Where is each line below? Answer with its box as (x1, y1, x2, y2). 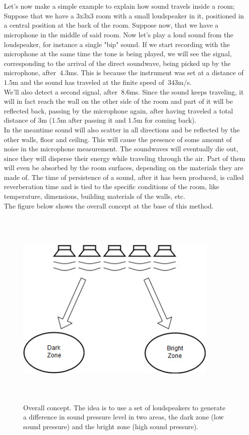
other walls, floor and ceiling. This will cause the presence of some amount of (4, 134, 232, 144)
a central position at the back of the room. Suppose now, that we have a (4, 20, 219, 30)
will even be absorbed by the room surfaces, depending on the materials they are (4, 162, 244, 173)
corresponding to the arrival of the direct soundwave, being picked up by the (4, 58, 231, 68)
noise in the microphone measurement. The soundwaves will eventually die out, (4, 144, 238, 154)
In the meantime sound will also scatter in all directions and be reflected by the (4, 124, 240, 134)
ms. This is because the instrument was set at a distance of (68, 67, 244, 78)
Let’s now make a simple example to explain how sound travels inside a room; (4, 1, 235, 11)
